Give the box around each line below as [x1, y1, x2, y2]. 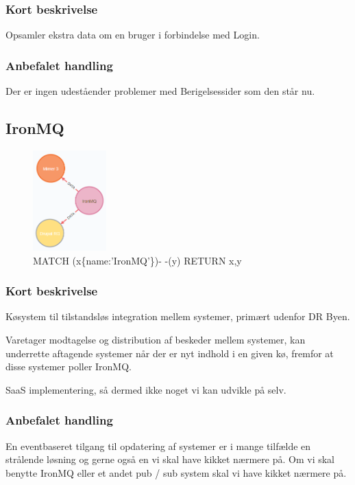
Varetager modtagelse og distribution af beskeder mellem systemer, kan [5, 332, 306, 346]
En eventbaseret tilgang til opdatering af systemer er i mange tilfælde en [5, 438, 311, 453]
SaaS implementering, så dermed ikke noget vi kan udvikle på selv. [5, 382, 286, 396]
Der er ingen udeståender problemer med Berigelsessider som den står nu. [5, 84, 315, 98]
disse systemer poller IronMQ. [5, 359, 132, 374]
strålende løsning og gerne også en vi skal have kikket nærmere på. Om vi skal [5, 452, 335, 466]
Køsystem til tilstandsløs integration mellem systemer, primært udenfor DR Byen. [5, 309, 350, 324]
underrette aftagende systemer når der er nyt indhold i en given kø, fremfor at [5, 346, 334, 360]
